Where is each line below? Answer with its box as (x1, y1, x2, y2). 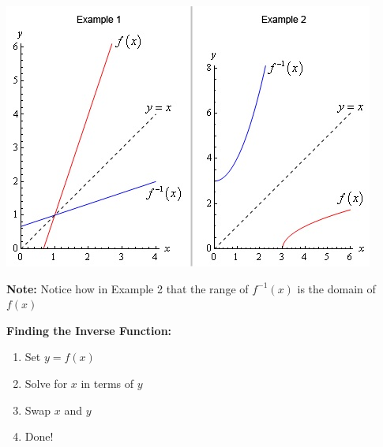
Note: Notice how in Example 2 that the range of (6, 280, 249, 296)
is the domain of (297, 280, 376, 296)
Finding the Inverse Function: (6, 322, 172, 338)
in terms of (81, 374, 134, 391)
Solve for (24, 374, 68, 391)
